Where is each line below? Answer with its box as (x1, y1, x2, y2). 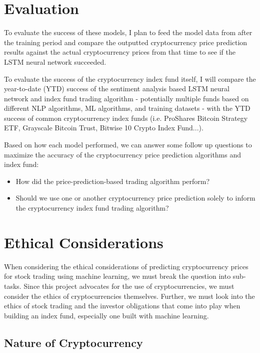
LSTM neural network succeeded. (4, 56, 106, 67)
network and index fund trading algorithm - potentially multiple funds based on (4, 93, 249, 103)
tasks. (4, 280, 21, 291)
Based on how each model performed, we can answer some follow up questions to (4, 139, 252, 150)
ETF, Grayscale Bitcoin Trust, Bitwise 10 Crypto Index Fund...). (4, 122, 203, 133)
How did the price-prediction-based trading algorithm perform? (15, 175, 210, 186)
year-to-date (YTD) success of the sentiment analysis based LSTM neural (4, 83, 229, 94)
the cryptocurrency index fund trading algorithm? (15, 203, 169, 213)
